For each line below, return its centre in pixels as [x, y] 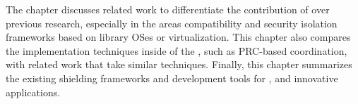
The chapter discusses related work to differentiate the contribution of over [168, 9]
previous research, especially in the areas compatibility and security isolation [172, 23]
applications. [33, 92]
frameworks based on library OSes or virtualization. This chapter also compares [178, 37]
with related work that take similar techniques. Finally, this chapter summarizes [179, 64]
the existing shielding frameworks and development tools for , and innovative [172, 78]
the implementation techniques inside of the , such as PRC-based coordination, [177, 50]
